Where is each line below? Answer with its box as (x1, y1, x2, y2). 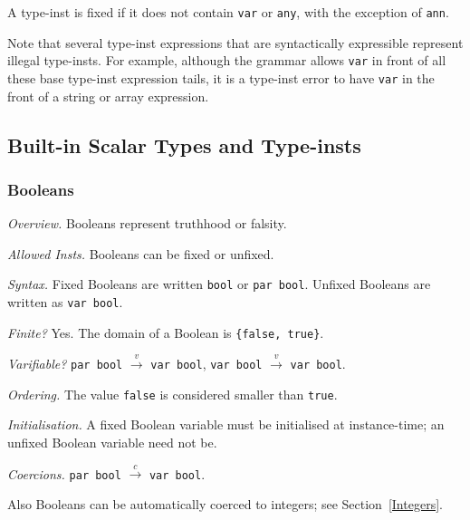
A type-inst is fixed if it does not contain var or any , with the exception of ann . (7, 3, 449, 21)
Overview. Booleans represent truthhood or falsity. (7, 214, 287, 233)
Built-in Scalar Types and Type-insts (7, 130, 361, 159)
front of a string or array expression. (7, 86, 209, 105)
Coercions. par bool (7, 464, 121, 483)
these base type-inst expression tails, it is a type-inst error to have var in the (7, 68, 435, 87)
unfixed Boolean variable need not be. (7, 433, 217, 452)
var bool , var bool (150, 354, 263, 373)
